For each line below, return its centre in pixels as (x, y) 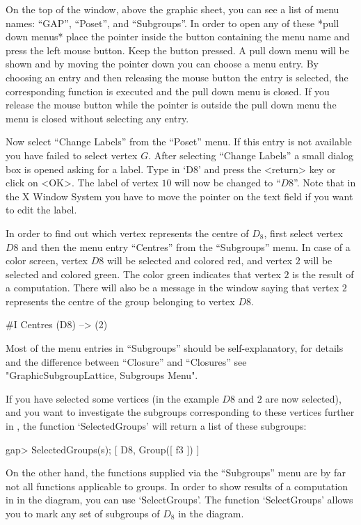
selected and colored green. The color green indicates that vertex (143, 274)
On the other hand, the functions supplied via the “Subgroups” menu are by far (176, 472)
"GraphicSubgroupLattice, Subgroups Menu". (102, 375)
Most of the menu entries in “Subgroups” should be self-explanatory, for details (175, 348)
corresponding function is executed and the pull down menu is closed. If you (168, 91)
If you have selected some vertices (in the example (112, 398)
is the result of (323, 274)
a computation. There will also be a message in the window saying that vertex (173, 288)
